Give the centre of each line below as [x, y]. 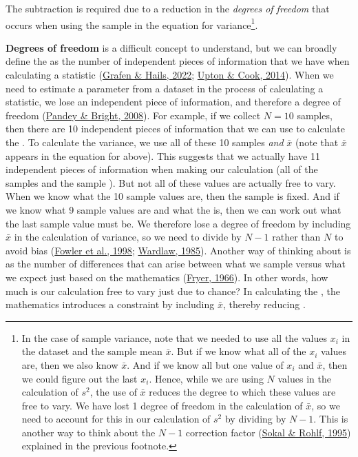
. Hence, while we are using [206, 378]
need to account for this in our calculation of [116, 419]
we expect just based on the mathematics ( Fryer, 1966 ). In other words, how [167, 277]
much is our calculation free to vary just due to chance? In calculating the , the [173, 291]
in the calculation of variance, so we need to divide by [128, 237]
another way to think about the [88, 432]
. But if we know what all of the [239, 351]
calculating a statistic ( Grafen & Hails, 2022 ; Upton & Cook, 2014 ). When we [170, 75]
